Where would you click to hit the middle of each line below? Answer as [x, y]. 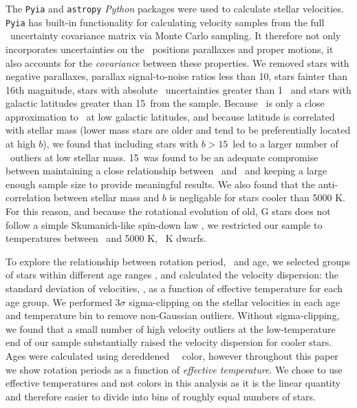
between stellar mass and [107, 197]
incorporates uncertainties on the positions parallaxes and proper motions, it [170, 49]
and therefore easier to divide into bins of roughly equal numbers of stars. [161, 396]
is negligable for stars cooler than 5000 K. [257, 197]
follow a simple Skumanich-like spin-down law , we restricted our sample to [164, 224]
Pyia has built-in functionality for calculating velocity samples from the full [165, 22]
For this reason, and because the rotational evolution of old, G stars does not [168, 211]
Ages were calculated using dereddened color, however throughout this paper [172, 355]
